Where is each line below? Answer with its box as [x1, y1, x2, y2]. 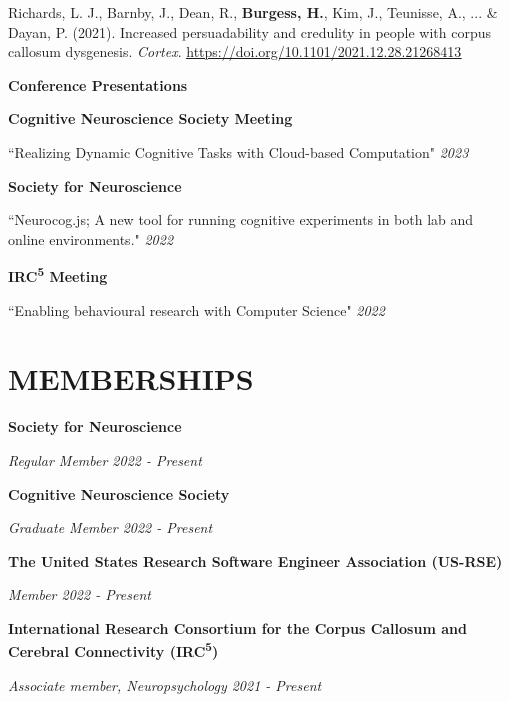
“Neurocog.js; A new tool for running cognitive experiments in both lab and [8, 209, 474, 230]
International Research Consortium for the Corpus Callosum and [8, 617, 467, 638]
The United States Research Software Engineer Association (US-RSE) [8, 550, 503, 571]
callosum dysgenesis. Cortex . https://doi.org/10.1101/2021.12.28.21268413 [8, 41, 462, 62]
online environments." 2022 [8, 228, 174, 249]
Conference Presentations [8, 74, 188, 95]
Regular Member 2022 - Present [8, 449, 202, 470]
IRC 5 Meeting [8, 263, 108, 286]
